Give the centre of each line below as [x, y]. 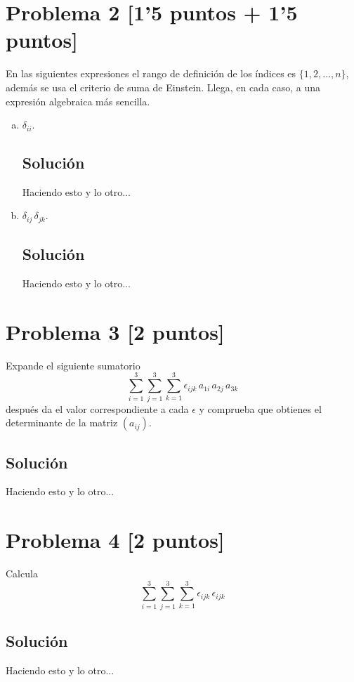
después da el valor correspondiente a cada [97, 408]
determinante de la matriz [62, 422]
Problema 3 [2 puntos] [115, 331]
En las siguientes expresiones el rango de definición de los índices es [151, 73]
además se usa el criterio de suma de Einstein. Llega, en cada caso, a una [163, 87]
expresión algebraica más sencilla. [78, 101]
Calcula [22, 573]
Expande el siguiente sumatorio [73, 365]
